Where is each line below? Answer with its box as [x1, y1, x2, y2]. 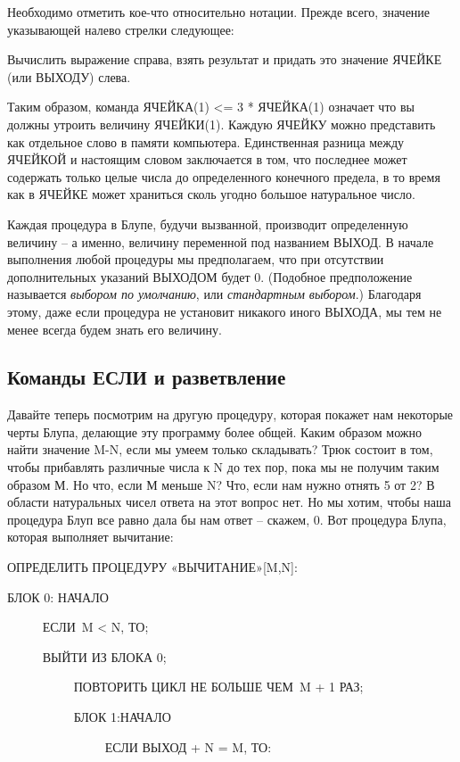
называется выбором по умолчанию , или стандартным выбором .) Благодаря [7, 285, 422, 303]
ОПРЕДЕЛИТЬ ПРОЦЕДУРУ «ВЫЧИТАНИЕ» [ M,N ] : [7, 558, 298, 576]
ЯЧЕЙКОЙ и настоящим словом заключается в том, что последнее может [7, 150, 407, 169]
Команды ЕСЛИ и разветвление [7, 363, 286, 391]
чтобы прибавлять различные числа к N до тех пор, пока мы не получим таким [7, 458, 439, 476]
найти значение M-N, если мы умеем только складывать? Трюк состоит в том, [7, 440, 433, 459]
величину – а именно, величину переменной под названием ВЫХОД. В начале [7, 232, 434, 251]
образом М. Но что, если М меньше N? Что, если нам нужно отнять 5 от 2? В [7, 475, 435, 493]
